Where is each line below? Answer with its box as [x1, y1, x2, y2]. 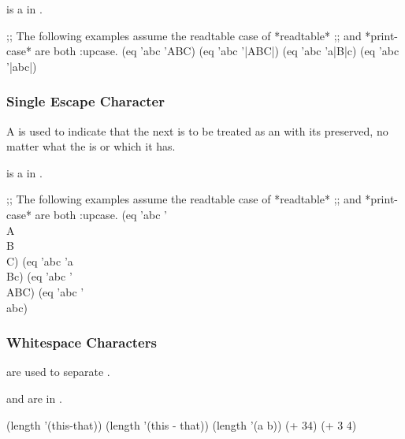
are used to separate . [6, 363, 110, 380]
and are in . [6, 389, 62, 406]
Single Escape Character [6, 91, 165, 111]
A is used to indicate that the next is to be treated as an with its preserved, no [6, 122, 388, 139]
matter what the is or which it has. [6, 138, 176, 154]
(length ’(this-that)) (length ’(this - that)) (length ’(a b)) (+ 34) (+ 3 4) [6, 416, 357, 433]
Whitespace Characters [6, 333, 157, 352]
